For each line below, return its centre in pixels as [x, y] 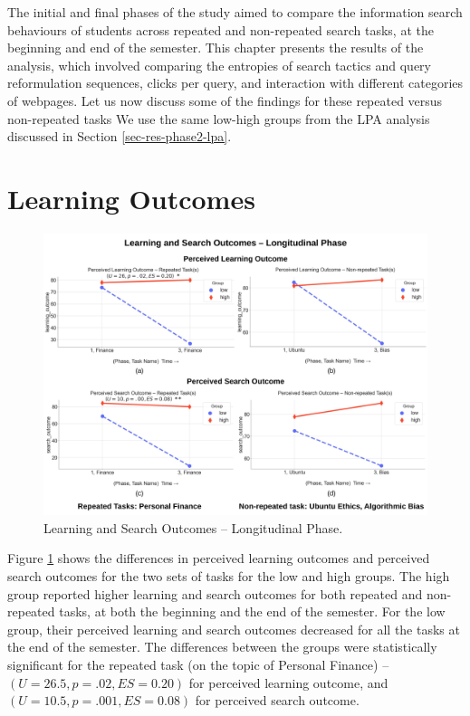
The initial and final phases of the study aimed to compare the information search [235, 12]
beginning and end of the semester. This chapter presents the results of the [216, 48]
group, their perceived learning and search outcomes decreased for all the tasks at [234, 629]
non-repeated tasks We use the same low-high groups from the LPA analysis [219, 118]
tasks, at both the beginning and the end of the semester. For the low [252, 611]
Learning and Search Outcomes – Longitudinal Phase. [193, 527]
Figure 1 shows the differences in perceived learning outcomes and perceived [219, 558]
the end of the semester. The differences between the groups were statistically [222, 647]
